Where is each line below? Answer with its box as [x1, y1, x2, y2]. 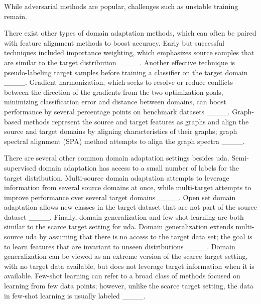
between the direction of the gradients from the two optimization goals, [4, 86, 223, 97]
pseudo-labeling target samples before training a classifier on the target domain [4, 67, 248, 77]
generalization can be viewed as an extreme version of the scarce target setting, [4, 251, 248, 261]
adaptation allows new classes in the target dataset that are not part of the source [4, 202, 257, 212]
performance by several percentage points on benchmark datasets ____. [4, 106, 230, 116]
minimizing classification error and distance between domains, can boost [4, 96, 226, 107]
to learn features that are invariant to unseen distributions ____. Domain [4, 241, 235, 251]
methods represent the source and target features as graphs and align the [23, 116, 249, 126]
